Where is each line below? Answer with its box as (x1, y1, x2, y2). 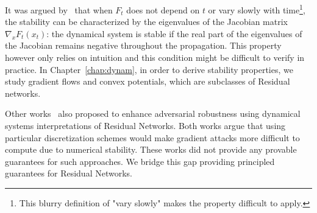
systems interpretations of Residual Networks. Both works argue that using (5, 119, 286, 131)
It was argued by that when (5, 3, 113, 16)
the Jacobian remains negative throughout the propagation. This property (5, 39, 282, 52)
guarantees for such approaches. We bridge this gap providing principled (5, 155, 275, 167)
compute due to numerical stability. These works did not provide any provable (5, 143, 297, 156)
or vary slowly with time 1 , (208, 2, 305, 16)
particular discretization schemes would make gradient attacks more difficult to (5, 131, 300, 144)
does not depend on (126, 3, 200, 16)
